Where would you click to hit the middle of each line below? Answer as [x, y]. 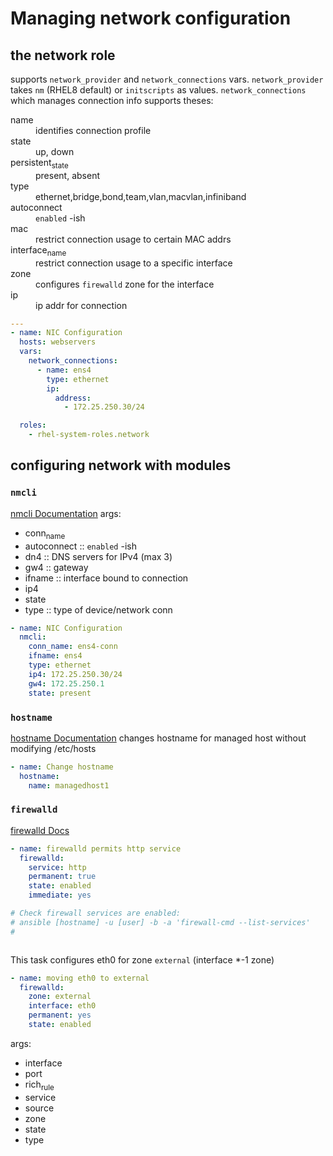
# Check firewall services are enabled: [96, 913]
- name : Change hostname [62, 767]
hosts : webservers [58, 342]
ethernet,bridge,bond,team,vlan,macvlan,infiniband [141, 196]
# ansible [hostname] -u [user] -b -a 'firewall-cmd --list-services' [160, 922]
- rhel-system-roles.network [89, 435]
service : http [57, 867]
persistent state [39, 164]
